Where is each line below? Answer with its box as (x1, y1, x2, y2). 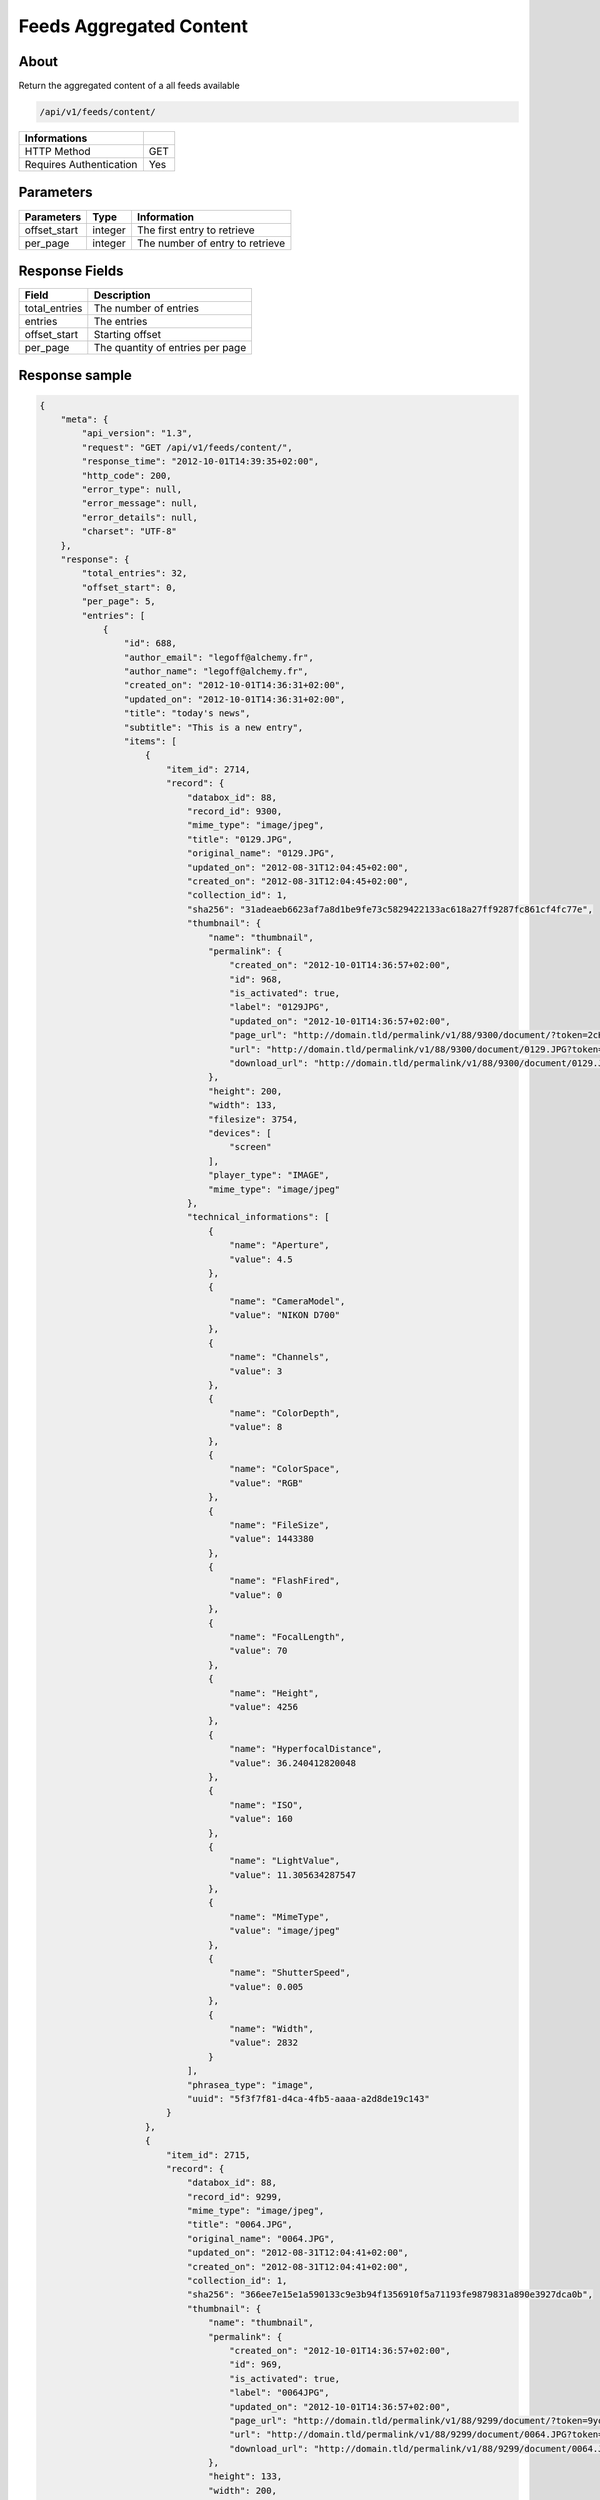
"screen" (229, 1141, 272, 1153)
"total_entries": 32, (81, 568, 188, 579)
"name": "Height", (229, 1687, 320, 1699)
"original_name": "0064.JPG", (186, 2233, 335, 2244)
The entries (93, 315, 148, 329)
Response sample (18, 367, 132, 384)
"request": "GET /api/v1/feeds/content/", (81, 441, 294, 453)
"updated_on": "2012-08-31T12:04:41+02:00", (186, 2247, 409, 2259)
